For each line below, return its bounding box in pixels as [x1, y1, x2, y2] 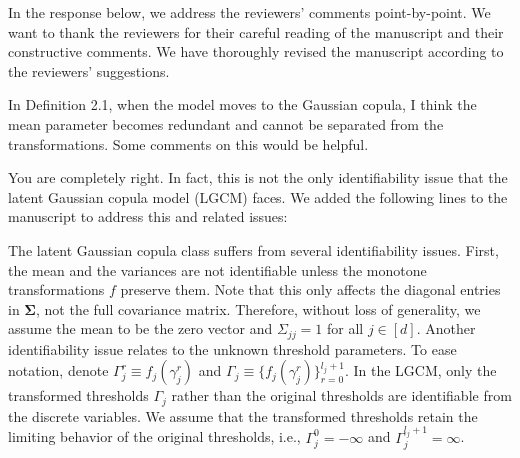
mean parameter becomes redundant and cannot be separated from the [8, 113, 444, 134]
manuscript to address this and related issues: [8, 206, 288, 227]
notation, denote [8, 360, 109, 381]
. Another [416, 318, 476, 339]
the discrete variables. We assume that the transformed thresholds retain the [8, 405, 478, 426]
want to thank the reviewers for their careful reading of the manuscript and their [8, 21, 504, 42]
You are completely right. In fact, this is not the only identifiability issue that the [8, 167, 508, 188]
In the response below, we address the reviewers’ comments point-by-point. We [8, 2, 491, 22]
